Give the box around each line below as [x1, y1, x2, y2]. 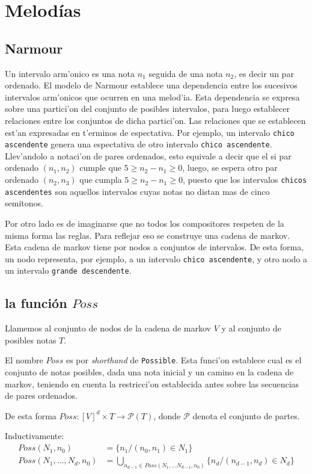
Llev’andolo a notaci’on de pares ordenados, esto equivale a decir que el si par [5, 149, 292, 162]
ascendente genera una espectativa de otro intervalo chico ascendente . [5, 138, 272, 150]
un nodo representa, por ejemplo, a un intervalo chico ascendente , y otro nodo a [5, 252, 307, 265]
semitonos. [5, 197, 43, 209]
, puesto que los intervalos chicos [182, 173, 307, 186]
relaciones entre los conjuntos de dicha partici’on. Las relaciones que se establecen [5, 114, 306, 126]
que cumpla [79, 173, 122, 186]
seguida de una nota [148, 67, 223, 79]
